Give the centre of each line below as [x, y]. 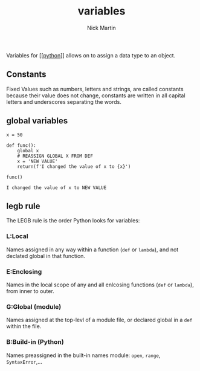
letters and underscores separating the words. [64, 102]
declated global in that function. [46, 256]
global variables [37, 121]
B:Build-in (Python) [35, 342]
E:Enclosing [24, 271]
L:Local [17, 236]
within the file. [24, 326]
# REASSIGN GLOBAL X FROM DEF [55, 156]
